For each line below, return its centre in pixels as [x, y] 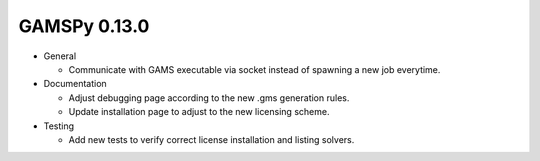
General [60, 56]
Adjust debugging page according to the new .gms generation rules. [209, 97]
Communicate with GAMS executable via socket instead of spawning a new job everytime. [254, 69]
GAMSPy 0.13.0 [84, 26]
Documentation [75, 84]
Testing [59, 126]
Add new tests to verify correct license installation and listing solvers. [211, 139]
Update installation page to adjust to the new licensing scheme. [199, 112]
